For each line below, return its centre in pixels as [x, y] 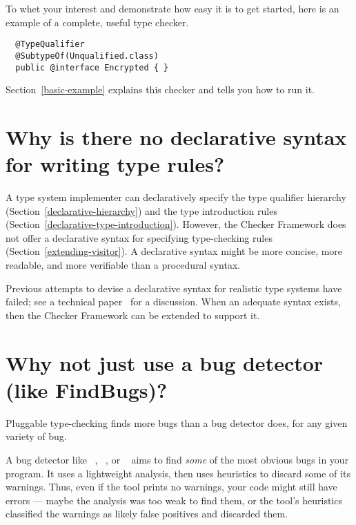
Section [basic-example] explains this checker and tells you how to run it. [160, 89]
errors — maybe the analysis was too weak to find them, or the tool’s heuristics [174, 500]
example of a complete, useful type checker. [97, 22]
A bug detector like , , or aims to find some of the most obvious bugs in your [177, 459]
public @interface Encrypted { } [92, 67]
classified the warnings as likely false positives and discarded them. [147, 514]
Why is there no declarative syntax [176, 136]
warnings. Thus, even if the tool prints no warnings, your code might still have [171, 487]
